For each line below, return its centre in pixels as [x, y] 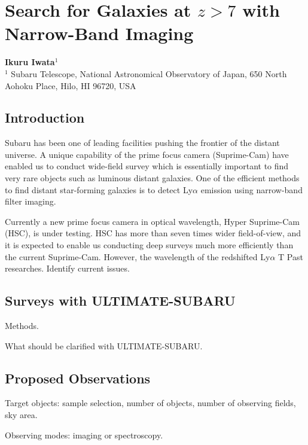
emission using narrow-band [251, 189]
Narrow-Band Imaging [99, 33]
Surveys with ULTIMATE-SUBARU [120, 301]
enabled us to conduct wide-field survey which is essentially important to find [147, 166]
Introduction [45, 118]
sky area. [21, 415]
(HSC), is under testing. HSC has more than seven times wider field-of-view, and [153, 233]
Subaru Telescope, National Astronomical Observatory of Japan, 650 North [149, 73]
